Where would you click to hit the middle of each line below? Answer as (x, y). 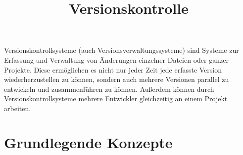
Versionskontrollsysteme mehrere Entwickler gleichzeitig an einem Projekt (116, 98)
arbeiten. (18, 108)
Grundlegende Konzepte (88, 142)
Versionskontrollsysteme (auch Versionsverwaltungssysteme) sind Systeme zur (121, 50)
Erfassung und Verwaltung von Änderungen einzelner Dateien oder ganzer (116, 59)
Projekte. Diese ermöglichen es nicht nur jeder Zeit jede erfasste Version (113, 69)
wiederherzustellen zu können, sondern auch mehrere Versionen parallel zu (117, 79)
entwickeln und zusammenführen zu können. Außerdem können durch (109, 89)
